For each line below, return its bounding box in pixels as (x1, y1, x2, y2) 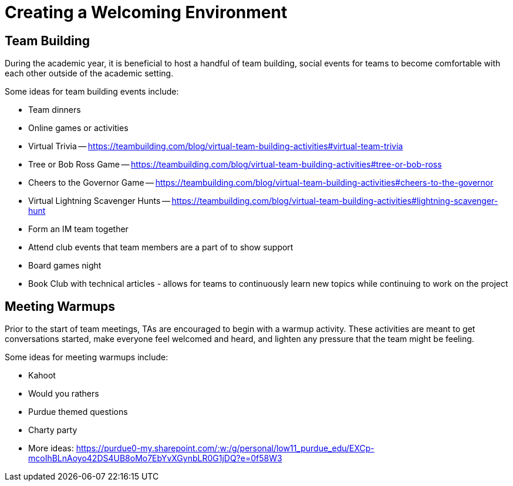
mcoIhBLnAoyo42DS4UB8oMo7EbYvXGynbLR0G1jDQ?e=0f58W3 (28, 453, 282, 464)
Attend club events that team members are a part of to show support (28, 242, 293, 253)
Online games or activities (28, 123, 129, 133)
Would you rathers (28, 388, 99, 399)
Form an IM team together (28, 224, 129, 234)
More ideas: (28, 443, 74, 454)
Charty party (28, 425, 77, 435)
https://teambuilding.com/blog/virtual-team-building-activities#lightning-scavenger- (171, 196, 498, 206)
